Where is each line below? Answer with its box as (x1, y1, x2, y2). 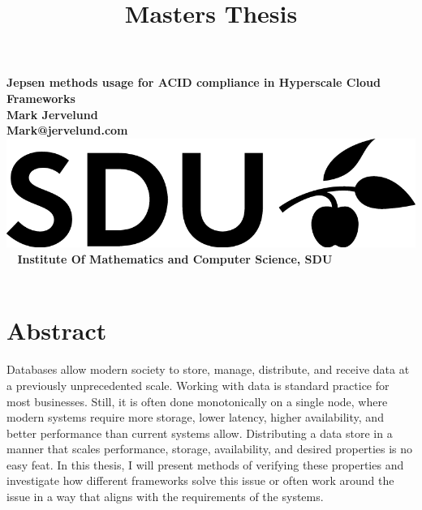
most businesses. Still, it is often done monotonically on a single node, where (6, 392, 388, 409)
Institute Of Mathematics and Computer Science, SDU (17, 251, 333, 268)
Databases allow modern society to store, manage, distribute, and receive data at (6, 361, 410, 378)
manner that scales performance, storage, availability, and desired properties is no (6, 440, 413, 457)
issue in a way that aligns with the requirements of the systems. (6, 488, 324, 505)
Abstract (6, 314, 107, 347)
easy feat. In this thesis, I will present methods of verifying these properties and (6, 456, 404, 473)
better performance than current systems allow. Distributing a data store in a (6, 424, 393, 441)
